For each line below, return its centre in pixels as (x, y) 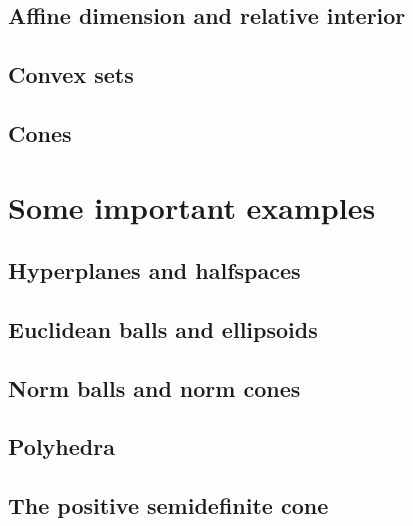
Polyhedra (61, 446)
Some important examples (192, 206)
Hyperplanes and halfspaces (154, 270)
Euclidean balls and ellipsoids (163, 328)
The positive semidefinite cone (168, 505)
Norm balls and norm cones (154, 387)
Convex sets (71, 74)
